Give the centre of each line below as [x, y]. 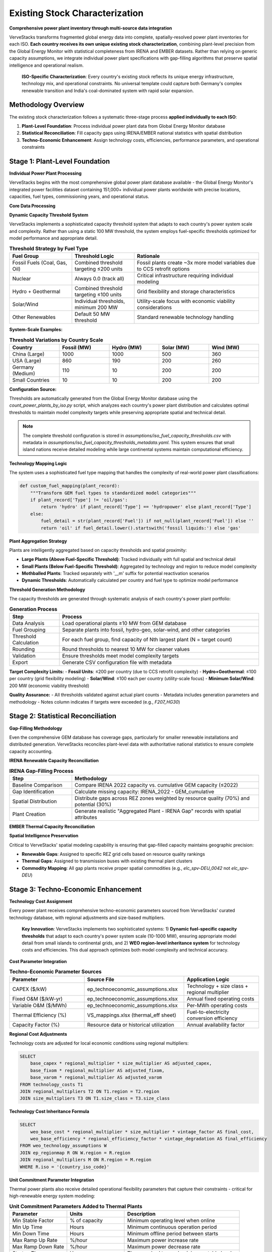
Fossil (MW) [77, 347]
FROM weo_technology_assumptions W [63, 1146]
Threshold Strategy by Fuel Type [49, 248]
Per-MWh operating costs [217, 1005]
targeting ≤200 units [99, 269]
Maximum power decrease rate [164, 1247]
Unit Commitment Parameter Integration [52, 1180]
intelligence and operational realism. [46, 65]
